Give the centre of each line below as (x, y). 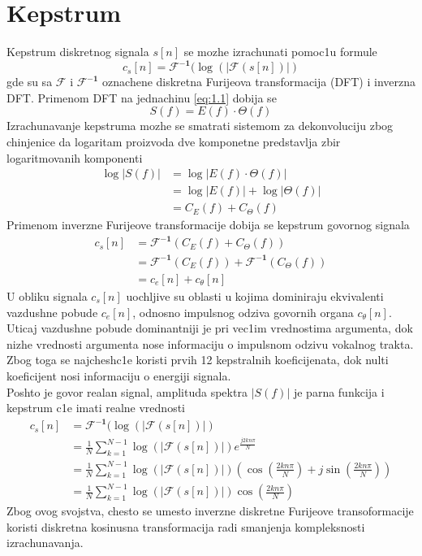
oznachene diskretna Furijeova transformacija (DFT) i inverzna (259, 82)
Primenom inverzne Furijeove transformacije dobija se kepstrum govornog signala (208, 225)
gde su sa (30, 82)
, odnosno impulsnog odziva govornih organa (243, 312)
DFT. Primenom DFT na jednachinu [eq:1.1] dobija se (142, 97)
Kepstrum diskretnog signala (78, 52)
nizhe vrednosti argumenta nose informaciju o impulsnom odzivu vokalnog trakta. (210, 343)
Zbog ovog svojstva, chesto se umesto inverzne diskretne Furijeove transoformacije (210, 511)
